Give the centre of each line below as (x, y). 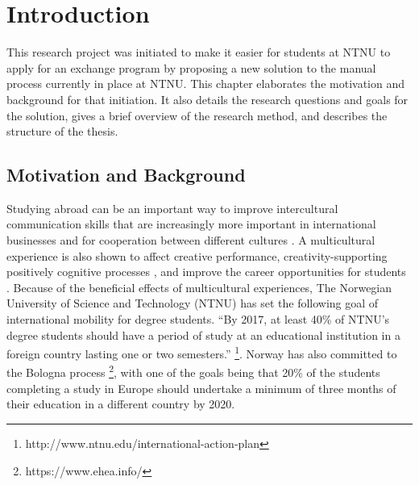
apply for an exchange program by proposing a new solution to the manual (191, 67)
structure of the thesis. (62, 131)
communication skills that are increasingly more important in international (191, 224)
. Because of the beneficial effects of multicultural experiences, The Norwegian (199, 287)
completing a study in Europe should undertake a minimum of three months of (201, 388)
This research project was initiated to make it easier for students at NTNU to (199, 52)
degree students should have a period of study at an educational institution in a (203, 334)
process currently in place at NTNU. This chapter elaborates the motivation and (205, 84)
